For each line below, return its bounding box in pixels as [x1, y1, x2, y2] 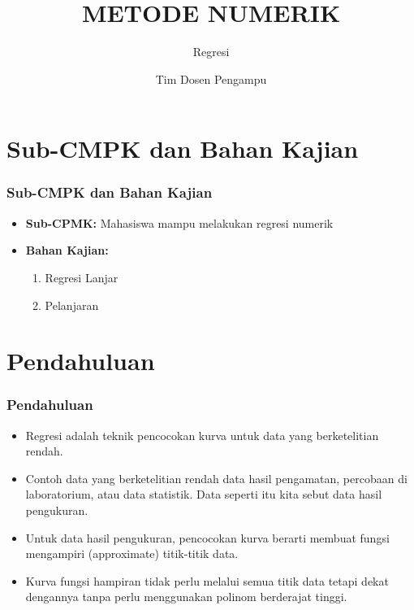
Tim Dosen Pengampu [155, 70, 267, 87]
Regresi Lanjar [45, 268, 119, 285]
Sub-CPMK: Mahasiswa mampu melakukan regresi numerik [25, 214, 334, 231]
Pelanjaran [45, 296, 99, 313]
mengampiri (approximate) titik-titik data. [25, 545, 239, 562]
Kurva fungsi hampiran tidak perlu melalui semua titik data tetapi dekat [25, 572, 389, 589]
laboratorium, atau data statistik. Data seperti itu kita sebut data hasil [25, 486, 382, 503]
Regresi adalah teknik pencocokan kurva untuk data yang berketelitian [25, 426, 379, 443]
